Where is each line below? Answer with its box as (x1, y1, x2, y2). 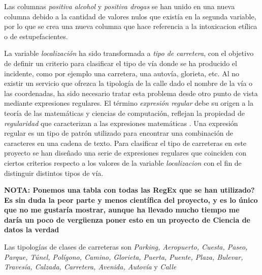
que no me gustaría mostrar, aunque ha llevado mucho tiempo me (4, 204, 240, 215)
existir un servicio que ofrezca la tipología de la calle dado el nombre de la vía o (4, 78, 253, 88)
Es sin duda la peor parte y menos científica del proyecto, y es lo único (4, 194, 258, 205)
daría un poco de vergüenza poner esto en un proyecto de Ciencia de (4, 214, 250, 225)
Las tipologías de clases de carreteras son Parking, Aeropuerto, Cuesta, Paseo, (4, 241, 248, 252)
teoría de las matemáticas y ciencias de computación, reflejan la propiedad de (4, 107, 245, 118)
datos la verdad (4, 224, 59, 235)
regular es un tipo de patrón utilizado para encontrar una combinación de (4, 128, 234, 138)
